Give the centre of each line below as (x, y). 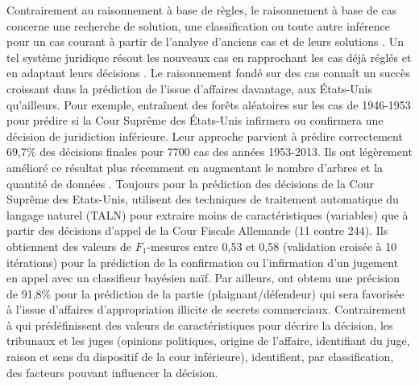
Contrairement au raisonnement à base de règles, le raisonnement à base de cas (202, 10)
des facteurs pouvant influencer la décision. (112, 372)
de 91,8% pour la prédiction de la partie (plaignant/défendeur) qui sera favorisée (205, 293)
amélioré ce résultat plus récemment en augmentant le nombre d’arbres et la (195, 167)
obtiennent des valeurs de (69, 246)
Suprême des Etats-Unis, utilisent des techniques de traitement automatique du (203, 199)
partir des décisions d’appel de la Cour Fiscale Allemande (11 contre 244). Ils (197, 230)
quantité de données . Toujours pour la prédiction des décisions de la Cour (190, 183)
